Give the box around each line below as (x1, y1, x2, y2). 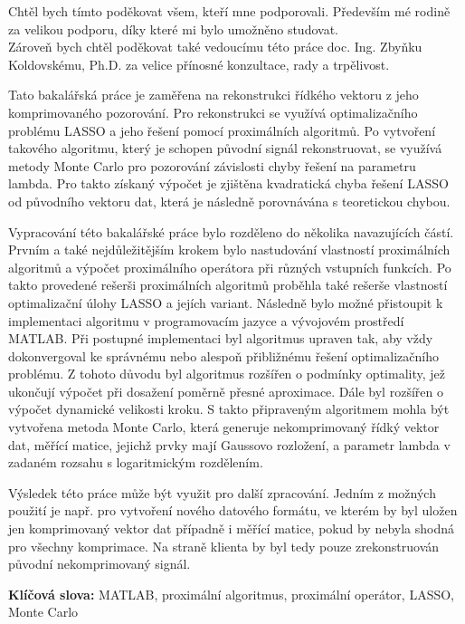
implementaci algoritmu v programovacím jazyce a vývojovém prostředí (8, 311, 404, 330)
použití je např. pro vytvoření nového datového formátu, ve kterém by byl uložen (8, 501, 458, 520)
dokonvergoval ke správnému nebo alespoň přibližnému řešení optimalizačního (8, 346, 440, 365)
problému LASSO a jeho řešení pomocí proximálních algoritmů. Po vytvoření (8, 120, 436, 139)
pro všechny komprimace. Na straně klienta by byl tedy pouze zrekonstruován (8, 536, 440, 555)
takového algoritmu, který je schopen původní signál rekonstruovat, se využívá (8, 139, 442, 158)
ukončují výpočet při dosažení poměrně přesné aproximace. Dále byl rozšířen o (8, 381, 443, 400)
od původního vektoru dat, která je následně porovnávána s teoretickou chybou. (8, 191, 451, 210)
